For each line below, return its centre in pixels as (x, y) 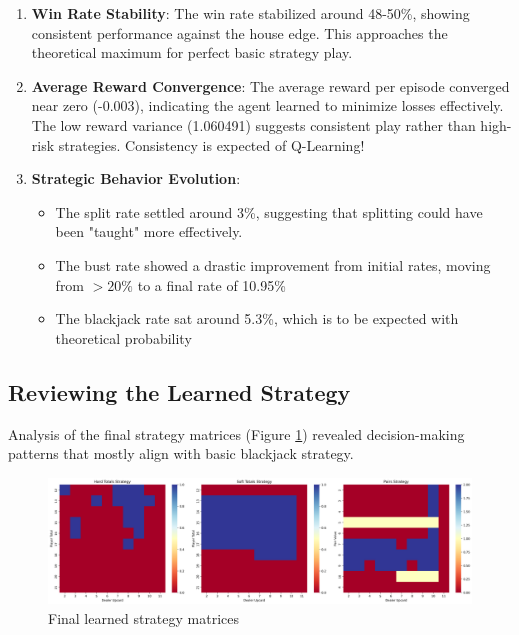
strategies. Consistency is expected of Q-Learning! (211, 144)
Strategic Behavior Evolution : (136, 178)
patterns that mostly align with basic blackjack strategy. (181, 453)
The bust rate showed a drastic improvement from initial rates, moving (273, 264)
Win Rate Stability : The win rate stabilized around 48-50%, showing (250, 13)
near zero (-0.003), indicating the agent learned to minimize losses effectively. (267, 105)
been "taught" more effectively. (149, 231)
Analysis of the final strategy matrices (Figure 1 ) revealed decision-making (236, 433)
